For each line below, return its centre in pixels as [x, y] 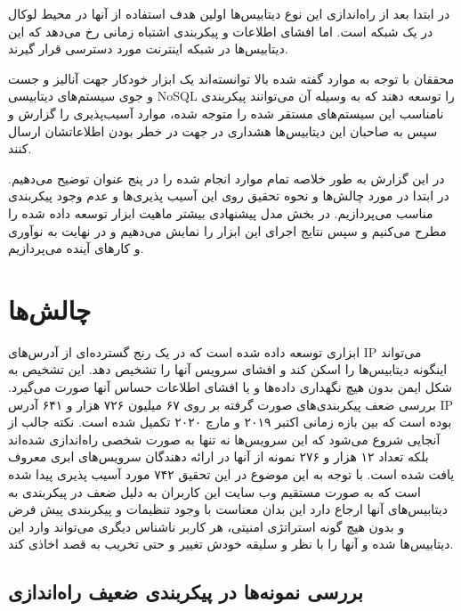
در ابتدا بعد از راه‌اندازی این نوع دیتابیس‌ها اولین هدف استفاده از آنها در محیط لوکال [229, 13]
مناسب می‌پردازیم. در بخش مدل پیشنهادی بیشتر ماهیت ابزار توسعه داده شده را [221, 212]
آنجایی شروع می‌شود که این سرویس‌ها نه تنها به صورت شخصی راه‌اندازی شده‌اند [224, 439]
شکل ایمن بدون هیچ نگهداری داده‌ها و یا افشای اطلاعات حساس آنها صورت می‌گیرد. [230, 387]
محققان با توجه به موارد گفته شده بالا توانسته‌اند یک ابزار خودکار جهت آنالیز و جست [231, 78]
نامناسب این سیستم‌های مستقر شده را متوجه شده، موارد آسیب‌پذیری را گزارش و [226, 113]
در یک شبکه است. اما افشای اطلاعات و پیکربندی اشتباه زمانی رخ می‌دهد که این [221, 31]
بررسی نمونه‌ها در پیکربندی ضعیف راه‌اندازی [186, 592]
